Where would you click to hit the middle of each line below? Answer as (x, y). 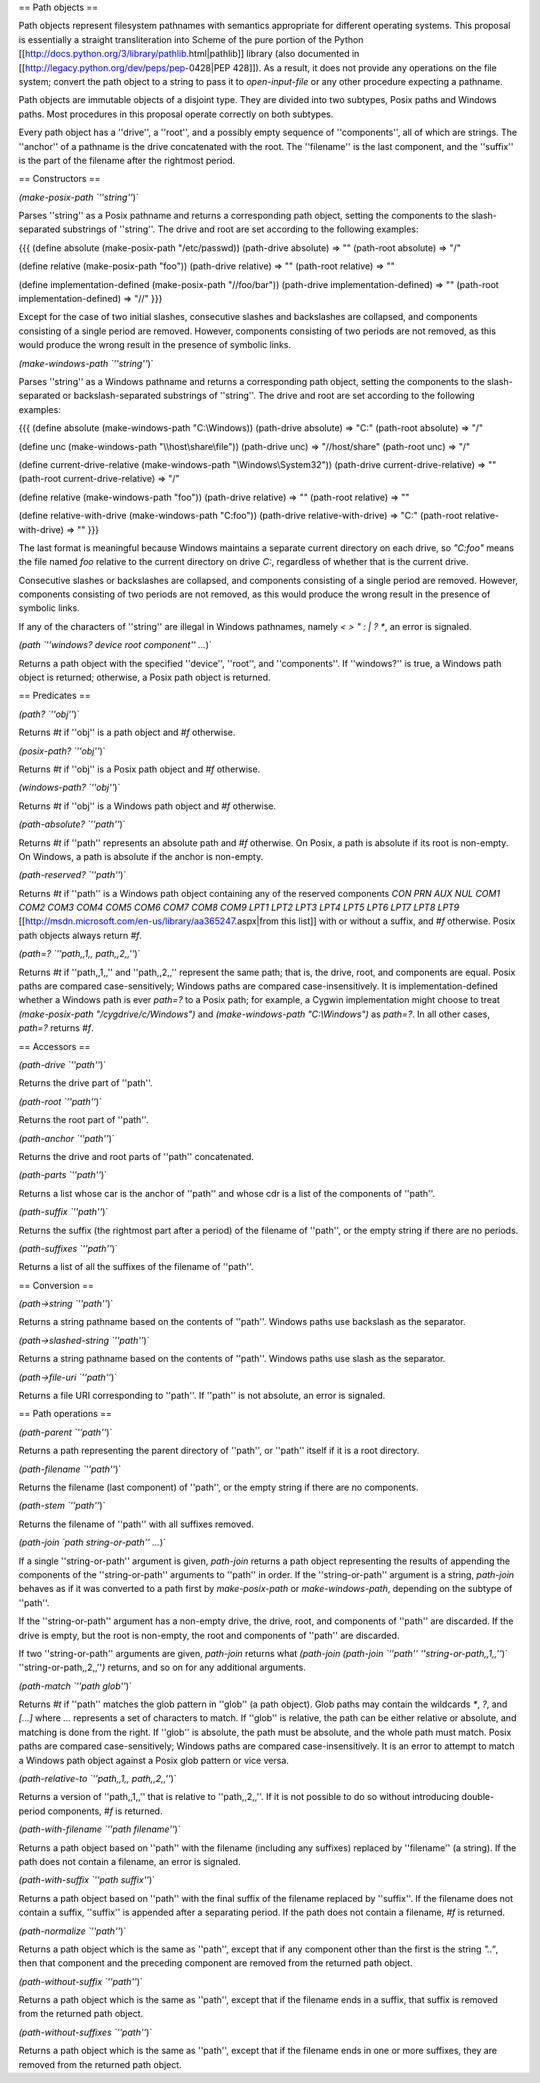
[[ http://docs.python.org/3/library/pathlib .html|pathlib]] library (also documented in (189, 54)
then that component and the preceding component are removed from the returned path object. (216, 1963)
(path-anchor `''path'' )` (66, 1138)
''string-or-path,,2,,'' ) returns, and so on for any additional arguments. (162, 1667)
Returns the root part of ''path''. (83, 1120)
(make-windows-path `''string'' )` (86, 363)
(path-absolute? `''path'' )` (72, 824)
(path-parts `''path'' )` (63, 1175)
